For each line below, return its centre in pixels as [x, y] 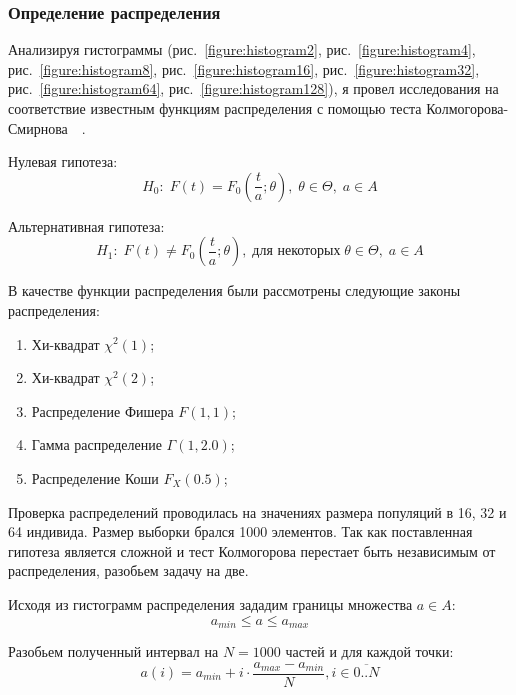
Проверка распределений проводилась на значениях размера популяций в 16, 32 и [257, 511]
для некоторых [296, 251]
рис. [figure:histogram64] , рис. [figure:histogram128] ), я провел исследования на [253, 88]
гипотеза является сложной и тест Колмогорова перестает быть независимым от [252, 550]
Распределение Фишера [102, 410]
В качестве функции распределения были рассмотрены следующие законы [234, 290]
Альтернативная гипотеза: [86, 225]
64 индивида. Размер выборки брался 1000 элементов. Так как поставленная [240, 531]
